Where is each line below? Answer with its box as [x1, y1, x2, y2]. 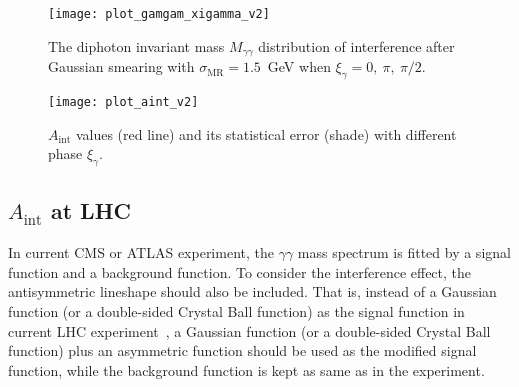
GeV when [267, 56, 331, 77]
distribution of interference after [258, 35, 455, 56]
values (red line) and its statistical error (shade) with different [75, 123, 457, 144]
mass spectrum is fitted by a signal [297, 242, 511, 263]
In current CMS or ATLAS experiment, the [8, 242, 274, 263]
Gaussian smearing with [48, 56, 195, 77]
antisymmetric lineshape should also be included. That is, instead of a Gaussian [8, 281, 497, 302]
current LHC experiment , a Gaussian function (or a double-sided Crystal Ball [8, 320, 491, 341]
